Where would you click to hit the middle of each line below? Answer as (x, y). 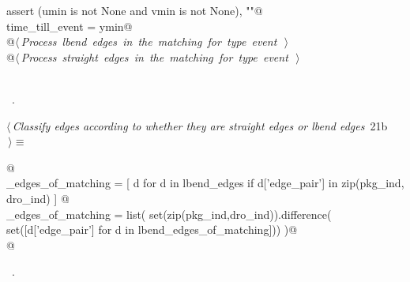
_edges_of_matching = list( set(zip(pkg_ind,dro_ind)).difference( (169, 214)
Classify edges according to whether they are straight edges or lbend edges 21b (200, 125)
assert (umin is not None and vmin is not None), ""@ (135, 10)
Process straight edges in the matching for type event (154, 56)
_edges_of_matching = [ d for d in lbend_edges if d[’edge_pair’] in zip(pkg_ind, (205, 183)
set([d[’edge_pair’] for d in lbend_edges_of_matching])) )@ (152, 229)
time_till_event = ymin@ (70, 26)
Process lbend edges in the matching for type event (149, 41)
